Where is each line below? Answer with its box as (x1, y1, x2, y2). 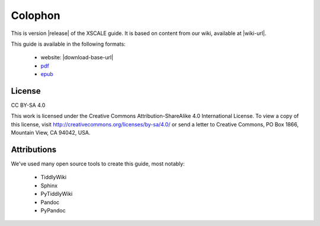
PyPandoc (40, 207, 66, 214)
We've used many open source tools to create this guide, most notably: (11, 160, 185, 167)
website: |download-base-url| (40, 54, 114, 61)
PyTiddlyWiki (40, 190, 73, 198)
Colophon (11, 9, 60, 22)
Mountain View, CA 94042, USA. (11, 129, 91, 136)
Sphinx (40, 182, 58, 189)
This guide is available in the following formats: (11, 40, 126, 47)
